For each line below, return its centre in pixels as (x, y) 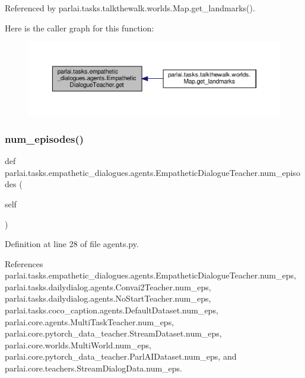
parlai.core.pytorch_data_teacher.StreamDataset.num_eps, (113, 333)
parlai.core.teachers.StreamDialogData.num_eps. (93, 368)
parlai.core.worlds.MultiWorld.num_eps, (78, 345)
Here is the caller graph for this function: (80, 28)
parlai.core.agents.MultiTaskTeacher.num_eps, (90, 321)
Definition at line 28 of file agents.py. (72, 244)
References (24, 263)
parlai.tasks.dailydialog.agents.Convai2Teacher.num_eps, (108, 286)
